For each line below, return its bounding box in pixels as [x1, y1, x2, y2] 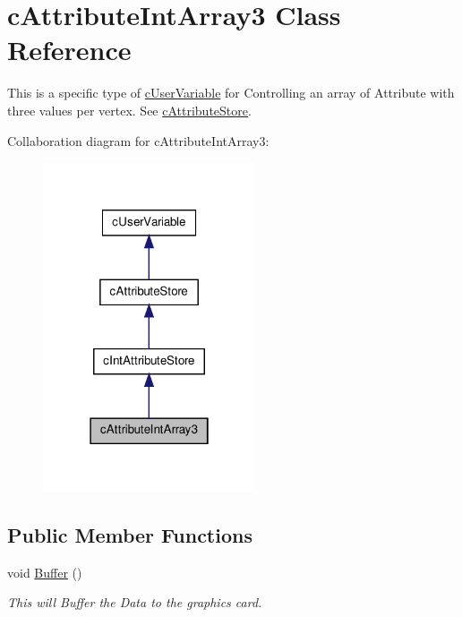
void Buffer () [7, 562, 82, 581]
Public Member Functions [7, 520, 252, 548]
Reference [7, 31, 132, 68]
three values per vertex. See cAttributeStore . [7, 100, 252, 119]
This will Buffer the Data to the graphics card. [7, 593, 262, 612]
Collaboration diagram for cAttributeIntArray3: [7, 131, 269, 150]
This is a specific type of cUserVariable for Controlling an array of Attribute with [7, 83, 455, 102]
